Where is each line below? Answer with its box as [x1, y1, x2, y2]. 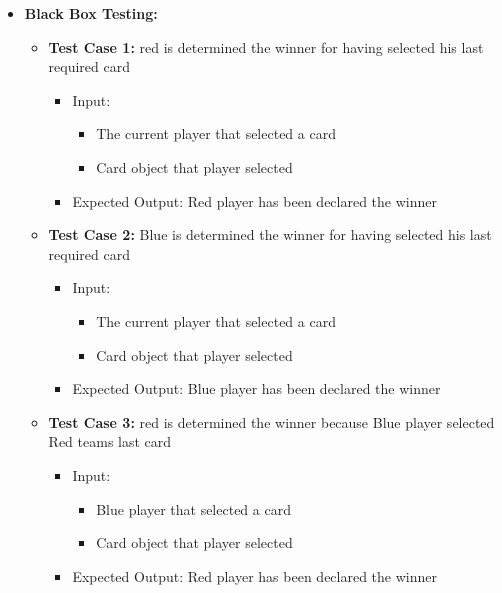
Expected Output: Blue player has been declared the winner [72, 378, 441, 399]
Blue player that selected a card [96, 498, 291, 519]
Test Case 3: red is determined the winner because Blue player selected [48, 411, 495, 432]
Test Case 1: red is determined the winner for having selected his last [48, 36, 484, 57]
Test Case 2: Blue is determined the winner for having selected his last [48, 224, 492, 245]
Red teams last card [48, 431, 172, 452]
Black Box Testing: [24, 3, 158, 23]
